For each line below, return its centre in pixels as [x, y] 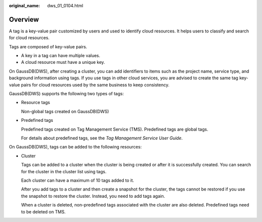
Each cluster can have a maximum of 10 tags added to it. [78, 180]
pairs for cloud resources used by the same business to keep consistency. [95, 85]
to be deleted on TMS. [43, 212]
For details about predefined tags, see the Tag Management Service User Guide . [102, 138]
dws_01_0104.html [65, 6]
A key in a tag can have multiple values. [61, 56]
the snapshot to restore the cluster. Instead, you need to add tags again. [93, 196]
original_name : [25, 6]
